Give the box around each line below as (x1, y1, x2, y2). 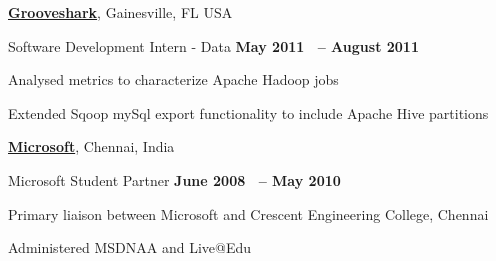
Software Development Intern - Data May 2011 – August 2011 (8, 35, 419, 56)
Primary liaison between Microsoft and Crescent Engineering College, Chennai (8, 203, 489, 224)
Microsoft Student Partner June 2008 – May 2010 (8, 169, 341, 190)
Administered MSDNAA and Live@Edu (8, 237, 252, 258)
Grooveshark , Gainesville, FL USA (8, 2, 233, 22)
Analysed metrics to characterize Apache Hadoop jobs (8, 69, 339, 90)
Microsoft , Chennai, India (8, 136, 175, 157)
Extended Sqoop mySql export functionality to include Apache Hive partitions (8, 102, 489, 123)
